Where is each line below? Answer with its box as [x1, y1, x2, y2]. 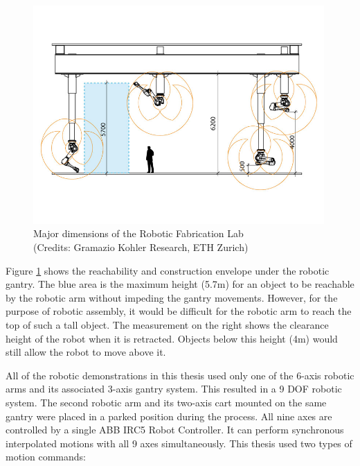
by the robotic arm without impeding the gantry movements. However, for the [6, 290, 338, 304]
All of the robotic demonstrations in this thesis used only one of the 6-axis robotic [6, 368, 354, 382]
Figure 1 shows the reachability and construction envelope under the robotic [6, 263, 330, 277]
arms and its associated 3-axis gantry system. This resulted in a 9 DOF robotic [6, 381, 342, 396]
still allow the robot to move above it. [6, 345, 166, 359]
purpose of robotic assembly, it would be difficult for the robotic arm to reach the [6, 304, 352, 318]
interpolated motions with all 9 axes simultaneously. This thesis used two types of [6, 435, 352, 450]
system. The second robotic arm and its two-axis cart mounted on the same [6, 395, 327, 409]
